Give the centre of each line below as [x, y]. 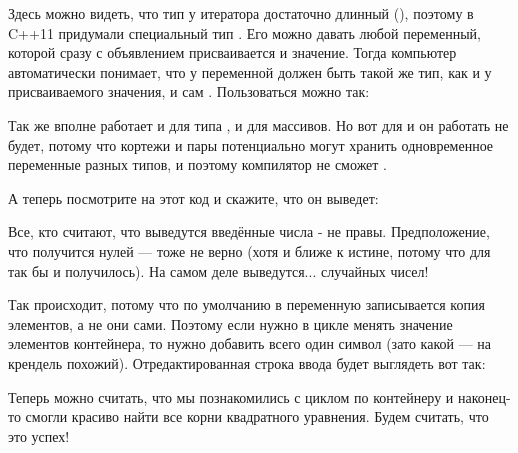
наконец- [484, 396]
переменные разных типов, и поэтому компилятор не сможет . [198, 164]
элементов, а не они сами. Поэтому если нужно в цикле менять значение [230, 323]
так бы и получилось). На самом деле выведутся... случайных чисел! [218, 270]
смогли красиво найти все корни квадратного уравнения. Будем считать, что [257, 416]
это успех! [39, 435]
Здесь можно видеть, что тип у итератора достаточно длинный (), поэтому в [241, 13]
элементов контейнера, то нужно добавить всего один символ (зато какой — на [249, 343]
